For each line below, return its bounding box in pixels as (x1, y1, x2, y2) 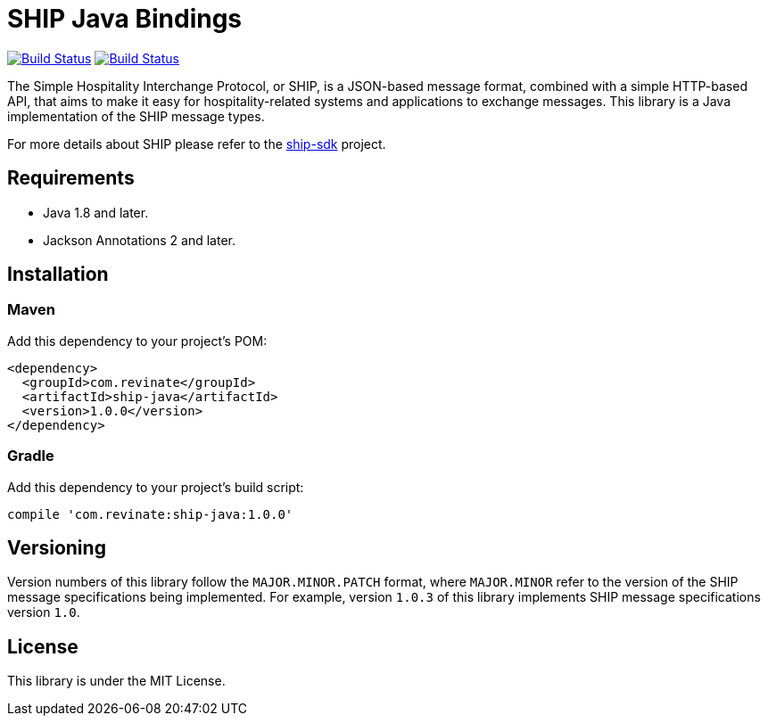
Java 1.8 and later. (43, 204, 149, 220)
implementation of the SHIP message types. (7, 108, 265, 124)
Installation (7, 263, 109, 286)
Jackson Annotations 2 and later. (43, 232, 236, 248)
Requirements (7, 167, 135, 190)
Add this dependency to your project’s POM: (7, 333, 268, 349)
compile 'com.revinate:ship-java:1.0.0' (7, 506, 293, 522)
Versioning (7, 536, 106, 559)
